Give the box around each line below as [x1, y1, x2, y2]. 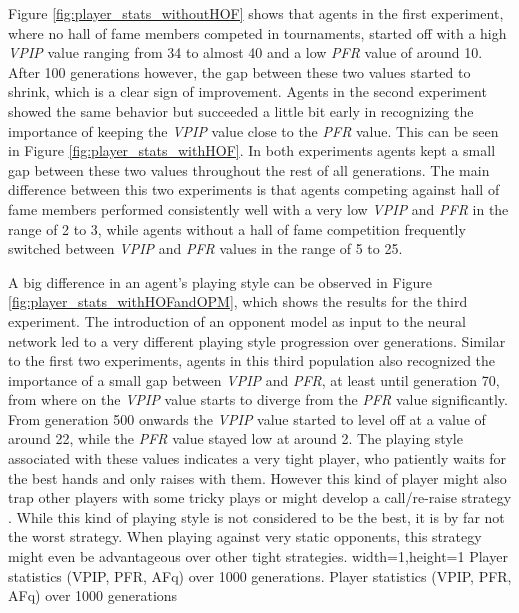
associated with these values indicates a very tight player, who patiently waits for [8, 448, 506, 469]
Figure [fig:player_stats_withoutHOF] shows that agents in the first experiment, [8, 3, 504, 23]
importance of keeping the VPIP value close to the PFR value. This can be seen [8, 120, 499, 141]
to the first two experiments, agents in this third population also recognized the [8, 350, 496, 371]
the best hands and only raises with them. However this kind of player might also [8, 467, 507, 488]
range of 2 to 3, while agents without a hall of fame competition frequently [8, 218, 466, 239]
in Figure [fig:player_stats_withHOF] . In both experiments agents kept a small [8, 140, 496, 161]
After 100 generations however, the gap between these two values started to [8, 61, 471, 82]
